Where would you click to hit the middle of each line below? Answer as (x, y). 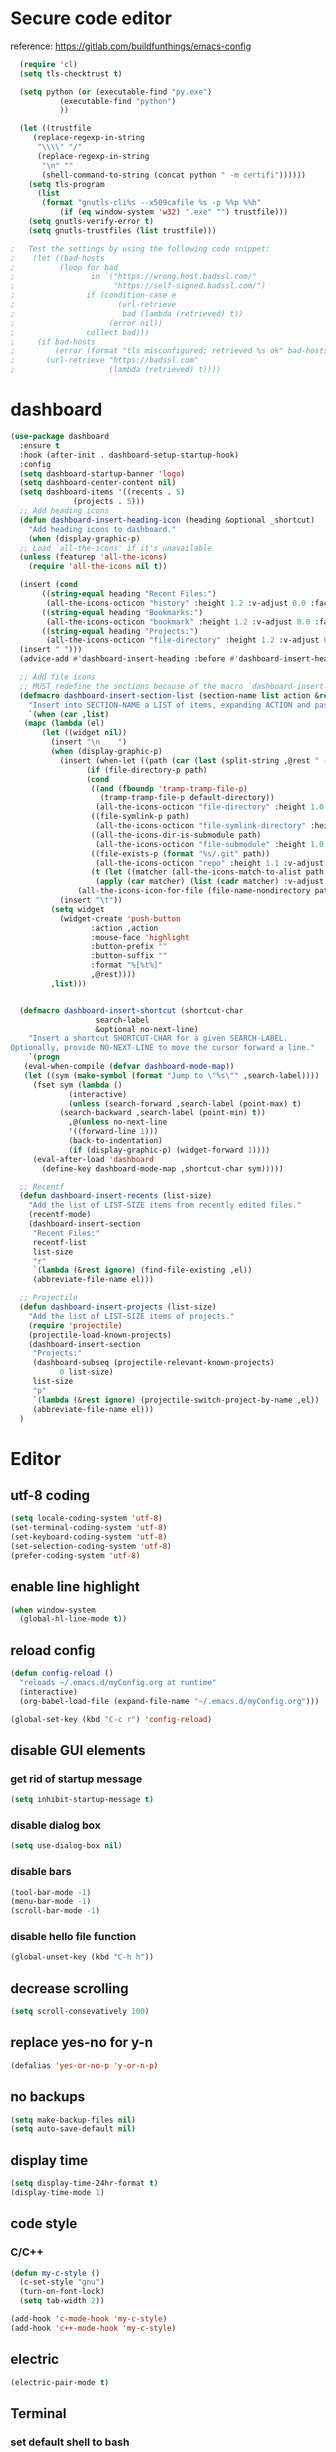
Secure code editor (91, 18)
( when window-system (53, 1610)
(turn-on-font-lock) (62, 2292)
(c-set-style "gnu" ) (62, 2282)
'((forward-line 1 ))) (113, 1132)
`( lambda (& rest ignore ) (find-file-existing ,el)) (142, 1270)
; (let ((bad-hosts (57, 258)
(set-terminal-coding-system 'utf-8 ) (89, 1528)
